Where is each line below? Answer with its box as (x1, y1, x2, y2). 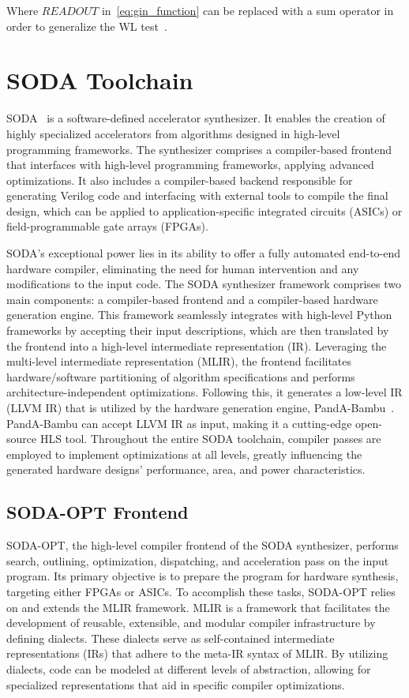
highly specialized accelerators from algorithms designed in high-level (6, 125, 340, 141)
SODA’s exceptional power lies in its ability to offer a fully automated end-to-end (6, 245, 401, 261)
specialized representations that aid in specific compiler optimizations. (6, 676, 345, 692)
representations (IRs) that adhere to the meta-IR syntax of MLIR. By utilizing (6, 645, 388, 662)
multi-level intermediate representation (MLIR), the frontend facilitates (6, 353, 352, 370)
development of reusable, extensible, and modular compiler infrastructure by (6, 614, 376, 631)
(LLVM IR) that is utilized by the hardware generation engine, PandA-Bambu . (6, 400, 395, 415)
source (6, 430, 37, 447)
